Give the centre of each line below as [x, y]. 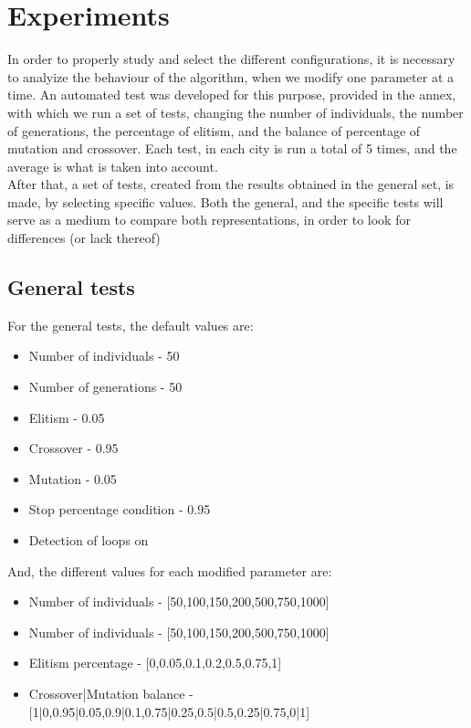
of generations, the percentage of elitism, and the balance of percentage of [214, 130]
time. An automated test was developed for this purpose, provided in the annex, [232, 95]
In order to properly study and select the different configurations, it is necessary [231, 59]
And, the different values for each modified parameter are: [170, 570]
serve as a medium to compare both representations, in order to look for [209, 220]
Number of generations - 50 [105, 387]
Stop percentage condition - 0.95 [120, 509]
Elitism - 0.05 [67, 417]
